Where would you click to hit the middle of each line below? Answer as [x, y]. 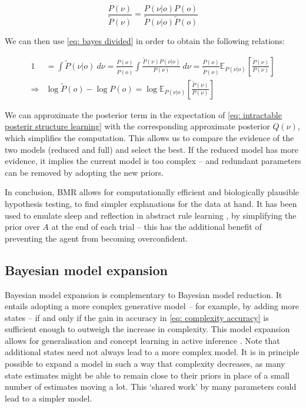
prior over [22, 227]
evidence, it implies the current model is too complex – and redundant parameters [153, 161]
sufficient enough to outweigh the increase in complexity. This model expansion [147, 329]
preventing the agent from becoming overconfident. [97, 238]
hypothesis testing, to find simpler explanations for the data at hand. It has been [151, 203]
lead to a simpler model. [49, 398]
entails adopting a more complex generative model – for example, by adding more [152, 306]
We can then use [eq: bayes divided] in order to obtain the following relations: [145, 41]
